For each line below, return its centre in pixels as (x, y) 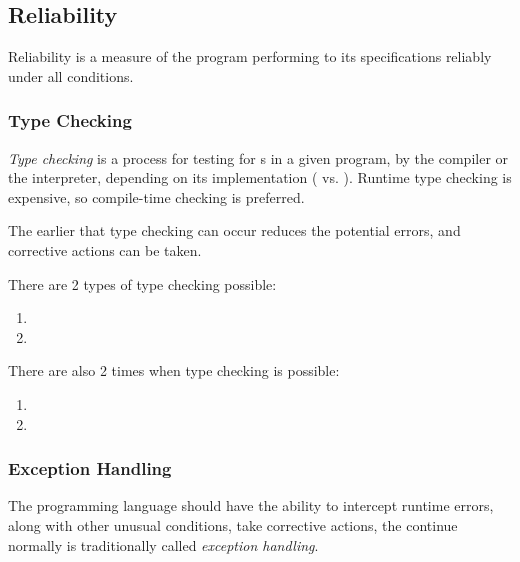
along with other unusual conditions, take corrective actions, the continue (233, 524)
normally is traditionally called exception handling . (163, 544)
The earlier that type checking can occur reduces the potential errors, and (234, 230)
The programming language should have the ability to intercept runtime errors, (251, 505)
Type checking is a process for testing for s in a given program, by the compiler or (258, 157)
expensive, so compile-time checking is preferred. (156, 196)
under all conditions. (71, 75)
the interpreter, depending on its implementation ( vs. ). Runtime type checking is (260, 177)
